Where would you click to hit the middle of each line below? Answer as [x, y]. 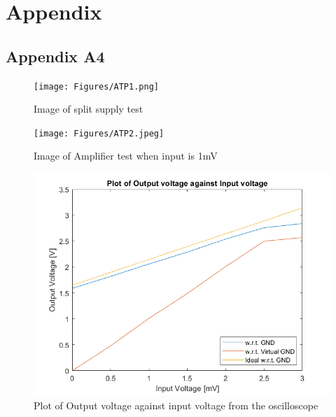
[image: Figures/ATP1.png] [96, 86]
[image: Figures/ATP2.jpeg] [99, 133]
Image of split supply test [89, 109]
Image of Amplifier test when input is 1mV [126, 156]
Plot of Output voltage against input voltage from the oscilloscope [176, 405]
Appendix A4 [55, 56]
